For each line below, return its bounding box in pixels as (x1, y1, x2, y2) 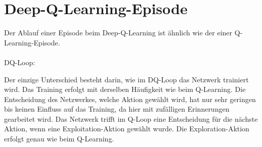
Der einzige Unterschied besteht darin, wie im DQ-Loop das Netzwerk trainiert (4, 74, 249, 84)
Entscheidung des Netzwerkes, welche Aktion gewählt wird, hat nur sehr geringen (4, 93, 256, 104)
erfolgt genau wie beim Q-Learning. (4, 133, 114, 144)
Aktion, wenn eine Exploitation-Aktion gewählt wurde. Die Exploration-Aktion (4, 123, 249, 134)
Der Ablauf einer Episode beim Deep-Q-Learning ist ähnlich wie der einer (4, 27, 233, 38)
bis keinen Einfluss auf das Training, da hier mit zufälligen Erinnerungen (4, 104, 230, 114)
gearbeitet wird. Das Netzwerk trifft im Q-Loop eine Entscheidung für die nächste (4, 113, 258, 124)
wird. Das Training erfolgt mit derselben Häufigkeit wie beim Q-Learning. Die (4, 84, 246, 94)
